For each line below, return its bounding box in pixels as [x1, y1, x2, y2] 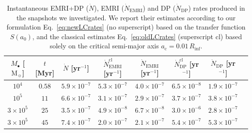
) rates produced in [188, 3, 245, 13]
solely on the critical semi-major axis [49, 41, 159, 51]
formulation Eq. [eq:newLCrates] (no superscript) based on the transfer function [6, 22, 246, 32]
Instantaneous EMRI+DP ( [7, 3, 89, 13]
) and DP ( [142, 3, 176, 13]
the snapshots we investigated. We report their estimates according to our [16, 12, 236, 22]
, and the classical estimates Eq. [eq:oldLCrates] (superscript [32, 31, 214, 41]
